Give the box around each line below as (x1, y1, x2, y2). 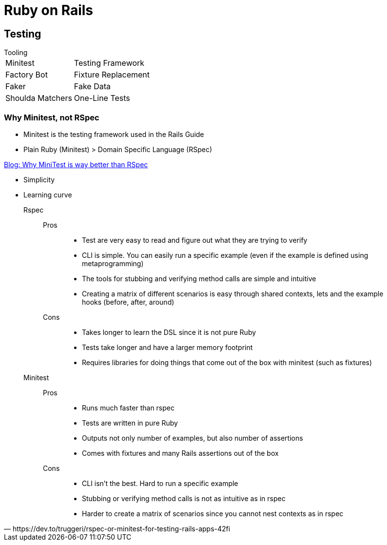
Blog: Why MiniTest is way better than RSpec (4, 160, 148, 169)
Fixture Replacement (74, 70, 150, 80)
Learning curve (23, 190, 72, 199)
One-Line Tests (74, 93, 130, 103)
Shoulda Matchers (5, 93, 72, 103)
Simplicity (23, 175, 55, 184)
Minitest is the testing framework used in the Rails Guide (23, 130, 204, 138)
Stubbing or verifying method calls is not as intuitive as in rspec (82, 494, 286, 503)
